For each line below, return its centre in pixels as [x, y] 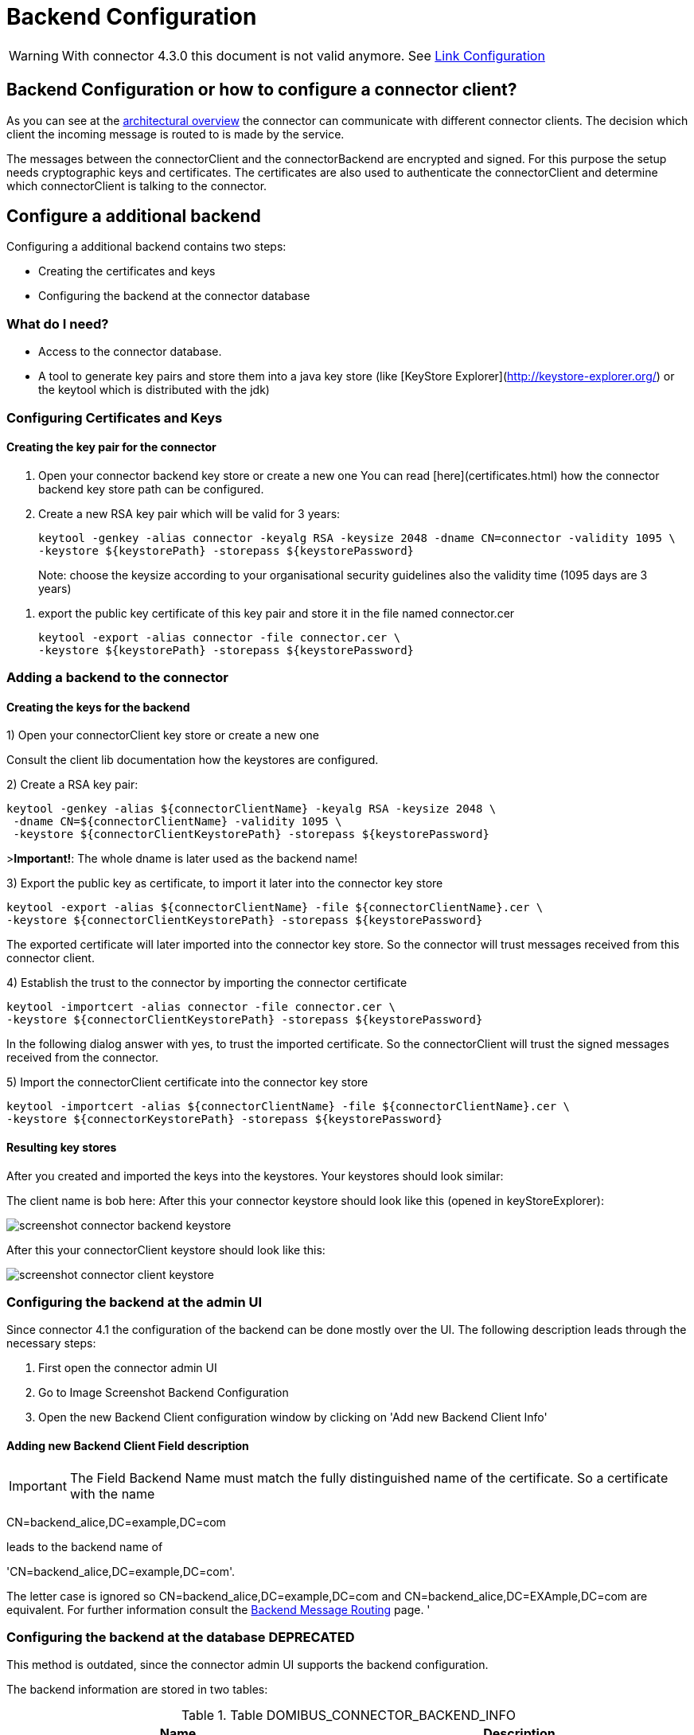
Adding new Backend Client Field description [128, 1445]
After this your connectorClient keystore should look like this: [166, 1250]
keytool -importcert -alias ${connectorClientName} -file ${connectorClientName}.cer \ [289, 1107]
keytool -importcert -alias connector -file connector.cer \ [201, 1007]
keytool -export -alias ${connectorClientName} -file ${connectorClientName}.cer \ [275, 908]
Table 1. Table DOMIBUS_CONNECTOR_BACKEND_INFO [349, 1716]
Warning [34, 55]
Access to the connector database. [130, 352]
